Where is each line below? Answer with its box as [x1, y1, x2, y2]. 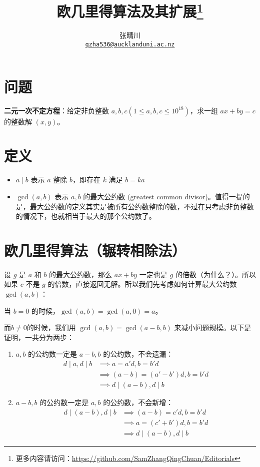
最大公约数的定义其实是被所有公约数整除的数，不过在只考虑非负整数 [29, 201, 254, 211]
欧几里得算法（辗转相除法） [4, 240, 186, 260]
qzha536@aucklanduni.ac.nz [85, 41, 175, 48]
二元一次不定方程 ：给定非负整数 [4, 105, 109, 115]
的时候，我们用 [26, 322, 76, 333]
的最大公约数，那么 [49, 269, 112, 279]
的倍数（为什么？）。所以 [175, 269, 256, 279]
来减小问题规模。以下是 [174, 322, 251, 333]
